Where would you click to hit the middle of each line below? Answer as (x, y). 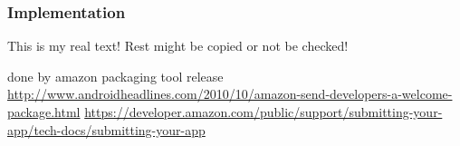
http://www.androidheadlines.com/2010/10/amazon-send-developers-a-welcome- (230, 94)
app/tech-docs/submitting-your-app (106, 129)
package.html (44, 112)
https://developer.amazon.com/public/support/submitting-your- (264, 112)
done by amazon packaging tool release (115, 76)
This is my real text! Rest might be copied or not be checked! (178, 46)
